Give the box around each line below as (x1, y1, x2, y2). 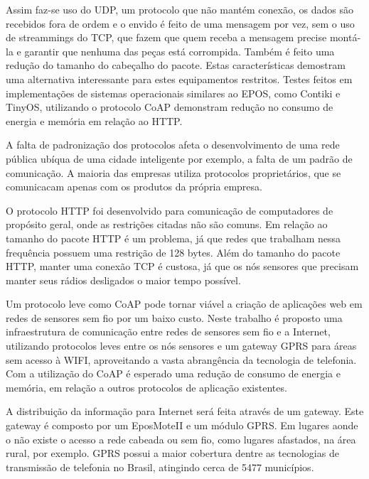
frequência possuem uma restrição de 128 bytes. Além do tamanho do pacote (6, 244, 341, 259)
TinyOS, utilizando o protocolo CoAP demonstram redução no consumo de (6, 99, 333, 114)
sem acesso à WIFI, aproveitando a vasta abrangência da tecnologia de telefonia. (6, 352, 357, 367)
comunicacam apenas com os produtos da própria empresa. (6, 179, 262, 194)
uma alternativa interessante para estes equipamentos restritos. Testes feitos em (6, 71, 353, 86)
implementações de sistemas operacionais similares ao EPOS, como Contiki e (6, 85, 341, 100)
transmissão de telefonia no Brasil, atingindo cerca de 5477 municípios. (6, 459, 314, 474)
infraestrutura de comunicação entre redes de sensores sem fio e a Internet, (6, 324, 331, 339)
